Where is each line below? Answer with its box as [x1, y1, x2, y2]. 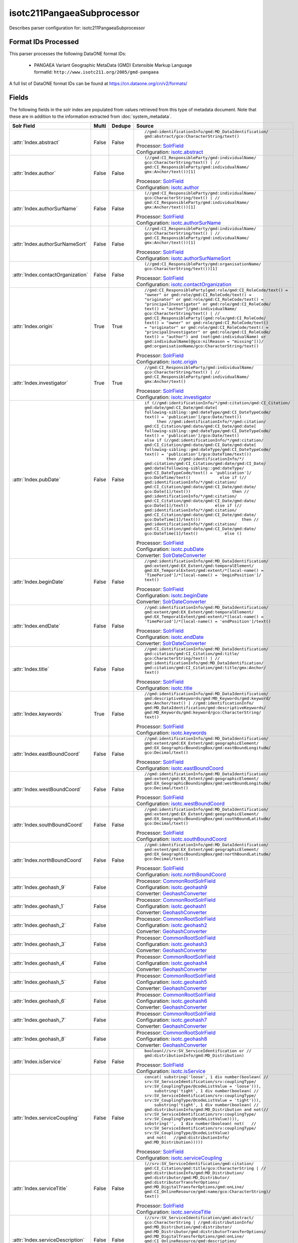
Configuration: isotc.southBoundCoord [136, 836, 227, 843]
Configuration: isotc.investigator [136, 394, 212, 401]
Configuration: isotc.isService [136, 1068, 206, 1075]
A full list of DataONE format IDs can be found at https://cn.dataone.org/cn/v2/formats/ [9, 80, 188, 87]
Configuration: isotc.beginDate [136, 592, 208, 599]
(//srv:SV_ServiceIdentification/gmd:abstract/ [144, 1215, 254, 1221]
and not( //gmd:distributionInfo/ [147, 1135, 230, 1141]
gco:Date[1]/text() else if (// [144, 503, 242, 508]
